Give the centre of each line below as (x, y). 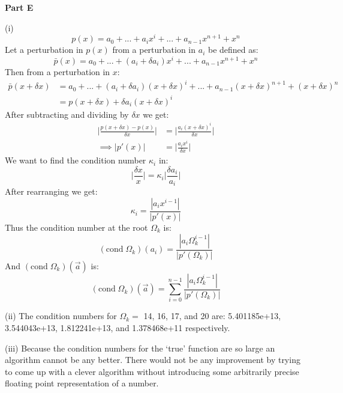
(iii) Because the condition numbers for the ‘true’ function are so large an (140, 348)
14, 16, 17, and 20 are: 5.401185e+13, (212, 316)
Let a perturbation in (44, 50)
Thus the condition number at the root (76, 227)
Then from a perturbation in (58, 71)
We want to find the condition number (76, 160)
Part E (19, 7)
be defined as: (233, 50)
